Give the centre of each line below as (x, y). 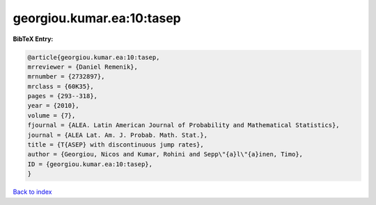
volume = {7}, (52, 115)
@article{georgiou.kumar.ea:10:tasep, (94, 57)
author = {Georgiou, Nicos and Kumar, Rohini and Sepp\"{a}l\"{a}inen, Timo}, (165, 154)
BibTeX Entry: (33, 39)
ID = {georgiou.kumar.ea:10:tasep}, (90, 164)
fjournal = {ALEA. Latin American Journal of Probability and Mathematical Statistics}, (184, 125)
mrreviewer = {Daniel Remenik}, (83, 67)
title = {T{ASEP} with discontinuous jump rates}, (116, 145)
